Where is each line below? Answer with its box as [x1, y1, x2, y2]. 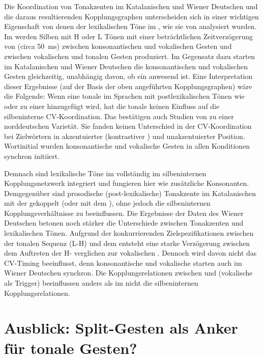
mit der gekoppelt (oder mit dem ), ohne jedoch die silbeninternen [4, 198, 211, 208]
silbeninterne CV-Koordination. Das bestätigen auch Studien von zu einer [4, 111, 234, 121]
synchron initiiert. [4, 150, 60, 161]
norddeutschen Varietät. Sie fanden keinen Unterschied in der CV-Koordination [4, 121, 252, 131]
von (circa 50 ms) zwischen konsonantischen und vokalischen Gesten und [4, 41, 232, 51]
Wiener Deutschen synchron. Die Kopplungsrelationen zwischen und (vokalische [4, 267, 253, 278]
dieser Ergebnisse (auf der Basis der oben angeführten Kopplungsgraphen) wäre [4, 80, 252, 91]
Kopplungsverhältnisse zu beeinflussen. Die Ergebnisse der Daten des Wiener [4, 207, 244, 218]
